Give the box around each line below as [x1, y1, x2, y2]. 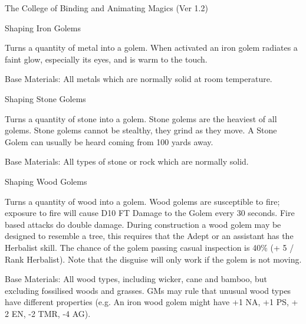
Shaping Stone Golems [5, 92, 86, 104]
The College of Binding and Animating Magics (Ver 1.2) [5, 2, 208, 14]
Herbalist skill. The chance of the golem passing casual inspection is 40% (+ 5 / [5, 241, 294, 253]
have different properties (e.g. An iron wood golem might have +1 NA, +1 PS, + [5, 296, 298, 308]
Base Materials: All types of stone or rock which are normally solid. [5, 155, 249, 168]
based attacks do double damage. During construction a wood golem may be [5, 218, 281, 230]
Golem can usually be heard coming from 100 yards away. [5, 135, 213, 148]
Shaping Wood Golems [5, 175, 87, 187]
